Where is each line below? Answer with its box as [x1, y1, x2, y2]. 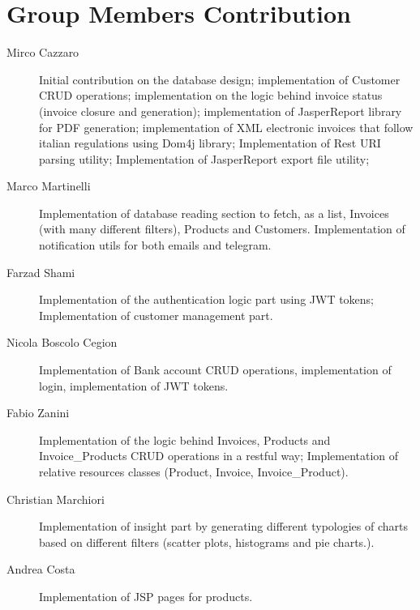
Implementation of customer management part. [39, 306, 273, 323]
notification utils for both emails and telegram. [39, 237, 272, 254]
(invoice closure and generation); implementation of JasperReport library [39, 102, 402, 119]
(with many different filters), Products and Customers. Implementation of [39, 220, 405, 237]
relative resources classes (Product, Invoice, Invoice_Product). [39, 463, 349, 480]
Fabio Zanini [6, 404, 70, 421]
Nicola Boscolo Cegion [6, 334, 118, 351]
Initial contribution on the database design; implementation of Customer [39, 70, 401, 87]
